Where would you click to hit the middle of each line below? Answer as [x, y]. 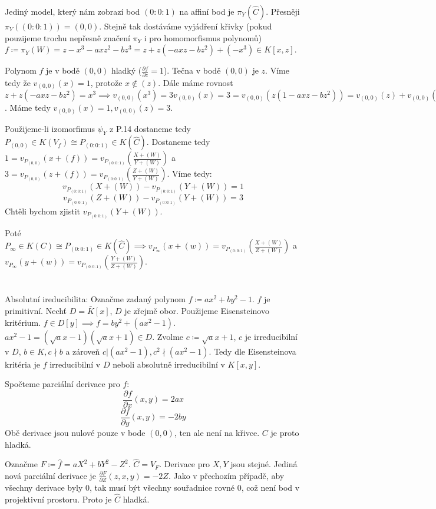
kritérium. [23, 322]
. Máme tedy [28, 108]
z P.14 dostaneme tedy [150, 128]
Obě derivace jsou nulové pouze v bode [75, 432]
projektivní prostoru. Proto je [58, 499]
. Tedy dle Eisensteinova [252, 351]
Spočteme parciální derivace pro [62, 384]
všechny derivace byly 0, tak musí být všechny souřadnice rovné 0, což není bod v [152, 487]
